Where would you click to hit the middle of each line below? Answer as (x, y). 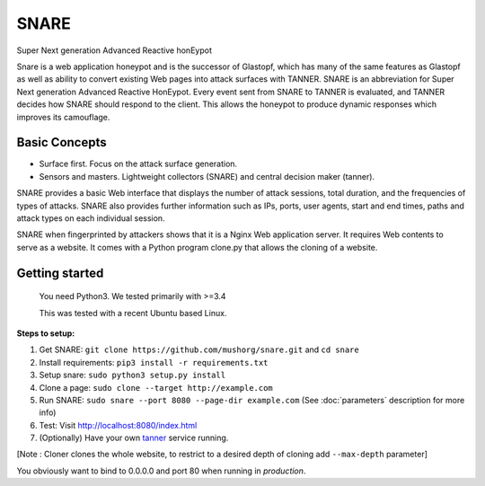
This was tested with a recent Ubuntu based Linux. (133, 313)
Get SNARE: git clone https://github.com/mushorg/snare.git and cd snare (199, 349)
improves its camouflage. (63, 117)
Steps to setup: (46, 333)
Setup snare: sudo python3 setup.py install (132, 375)
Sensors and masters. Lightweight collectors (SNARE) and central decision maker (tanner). (207, 176)
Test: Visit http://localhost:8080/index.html (118, 425)
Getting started (60, 273)
